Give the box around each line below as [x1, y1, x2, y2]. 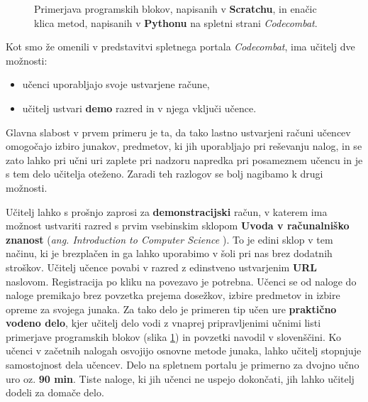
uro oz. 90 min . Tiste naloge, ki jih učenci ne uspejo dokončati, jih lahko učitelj [6, 371, 355, 386]
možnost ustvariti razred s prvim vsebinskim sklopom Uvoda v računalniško [6, 218, 350, 233]
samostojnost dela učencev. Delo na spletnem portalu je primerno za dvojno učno [6, 357, 359, 372]
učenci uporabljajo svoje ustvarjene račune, [22, 77, 210, 92]
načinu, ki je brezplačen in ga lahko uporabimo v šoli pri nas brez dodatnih [6, 246, 333, 261]
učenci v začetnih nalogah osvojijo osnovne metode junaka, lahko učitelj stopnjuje [6, 343, 362, 358]
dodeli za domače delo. [6, 385, 104, 400]
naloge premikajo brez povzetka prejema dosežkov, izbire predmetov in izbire [6, 288, 340, 303]
